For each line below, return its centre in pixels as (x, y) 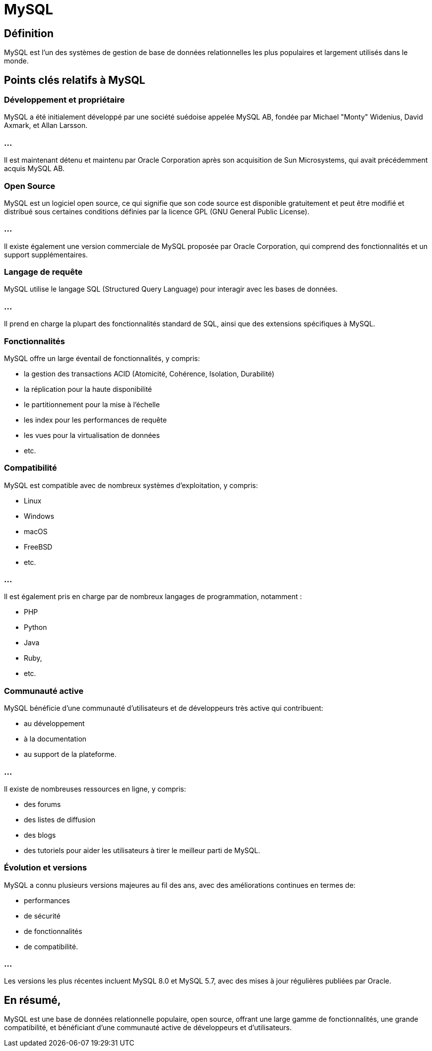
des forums (42, 804)
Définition (29, 33)
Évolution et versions (46, 868)
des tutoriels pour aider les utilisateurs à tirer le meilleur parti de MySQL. (142, 850)
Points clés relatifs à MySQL (75, 80)
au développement (54, 724)
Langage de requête (43, 272)
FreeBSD (38, 547)
